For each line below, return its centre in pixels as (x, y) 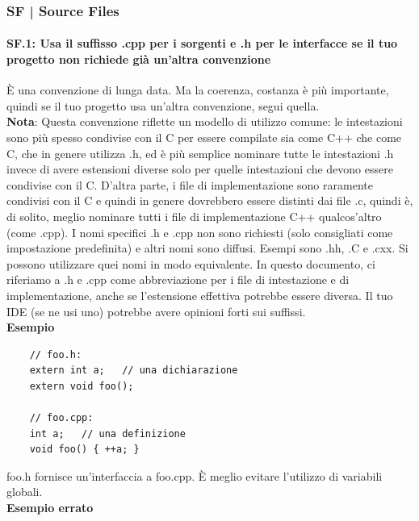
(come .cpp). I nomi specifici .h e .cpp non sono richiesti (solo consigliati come (200, 232)
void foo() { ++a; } (84, 450)
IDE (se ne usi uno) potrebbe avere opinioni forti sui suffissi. (156, 311)
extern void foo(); (82, 386)
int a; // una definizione (107, 433)
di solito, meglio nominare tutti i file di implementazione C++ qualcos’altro (194, 216)
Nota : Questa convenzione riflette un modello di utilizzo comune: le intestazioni (205, 121)
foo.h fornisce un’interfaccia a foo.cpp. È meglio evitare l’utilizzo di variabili (195, 475)
